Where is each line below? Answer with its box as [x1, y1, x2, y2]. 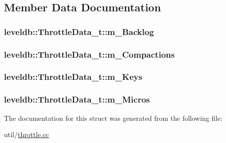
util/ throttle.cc [4, 129, 49, 140]
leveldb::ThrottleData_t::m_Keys [4, 71, 143, 83]
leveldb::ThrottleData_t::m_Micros [4, 93, 150, 106]
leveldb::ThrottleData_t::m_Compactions [4, 48, 175, 60]
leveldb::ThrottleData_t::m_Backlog [4, 25, 154, 37]
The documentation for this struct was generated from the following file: [4, 112, 223, 123]
